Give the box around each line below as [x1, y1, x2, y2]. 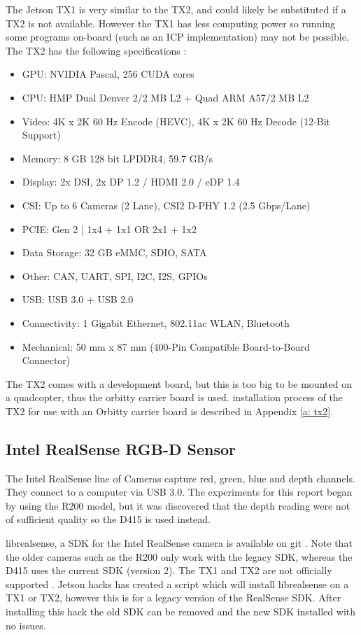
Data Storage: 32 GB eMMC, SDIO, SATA [22, 245, 207, 260]
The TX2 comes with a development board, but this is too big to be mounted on [6, 376, 352, 391]
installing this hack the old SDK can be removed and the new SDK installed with [6, 604, 356, 619]
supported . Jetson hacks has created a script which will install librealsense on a [6, 576, 349, 591]
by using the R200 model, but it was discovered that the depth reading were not [6, 498, 351, 512]
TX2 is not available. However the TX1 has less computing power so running [6, 15, 336, 30]
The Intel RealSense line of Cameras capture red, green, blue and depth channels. [6, 470, 355, 485]
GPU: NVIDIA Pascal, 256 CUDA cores [22, 67, 194, 81]
